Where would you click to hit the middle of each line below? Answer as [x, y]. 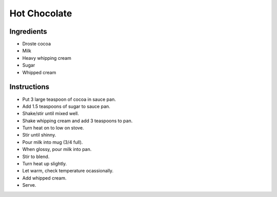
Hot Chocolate [41, 13]
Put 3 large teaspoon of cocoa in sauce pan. [69, 99]
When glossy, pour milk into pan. [57, 149]
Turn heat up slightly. [45, 164]
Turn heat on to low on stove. [53, 128]
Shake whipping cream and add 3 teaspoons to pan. [77, 121]
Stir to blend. [36, 157]
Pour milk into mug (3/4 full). [53, 142]
